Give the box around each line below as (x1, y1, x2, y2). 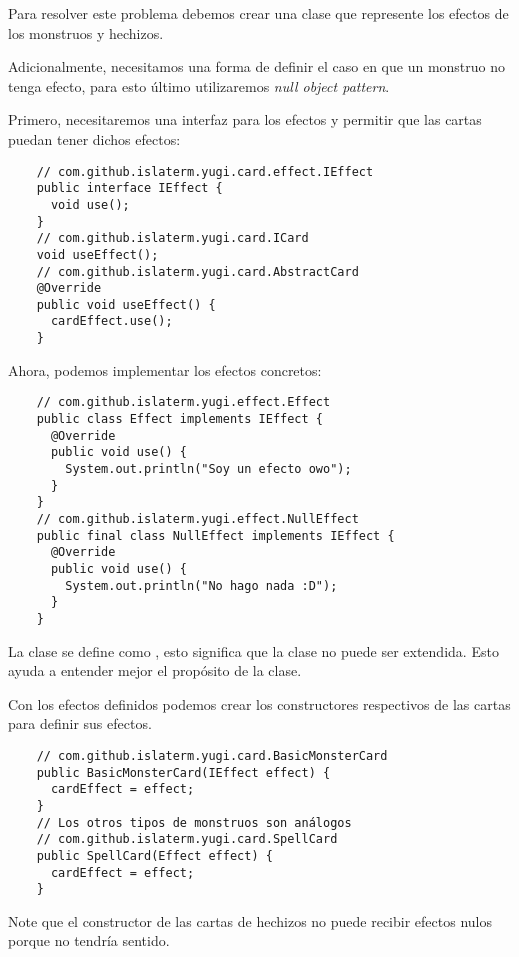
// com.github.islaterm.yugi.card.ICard (36, 231, 309, 246)
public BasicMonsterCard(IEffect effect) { (36, 765, 331, 780)
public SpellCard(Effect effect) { (36, 848, 273, 863)
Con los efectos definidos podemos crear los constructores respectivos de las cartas (8, 693, 511, 714)
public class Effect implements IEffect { (36, 412, 323, 427)
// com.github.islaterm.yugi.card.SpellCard (36, 832, 338, 847)
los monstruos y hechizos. (8, 22, 164, 43)
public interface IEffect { (36, 181, 223, 196)
